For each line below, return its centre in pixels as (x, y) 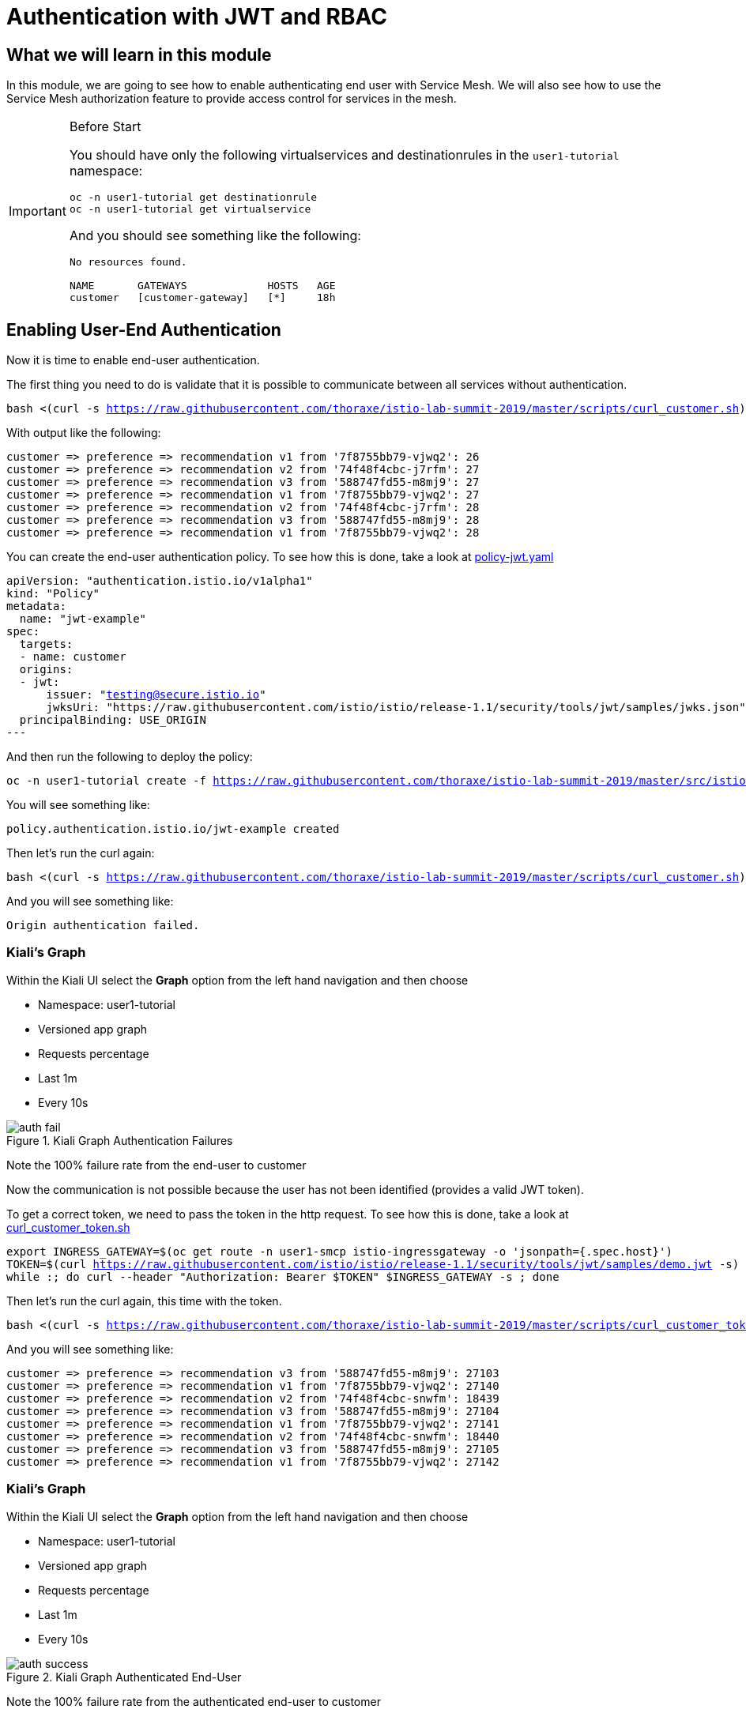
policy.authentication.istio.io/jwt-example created (173, 829)
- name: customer (73, 657)
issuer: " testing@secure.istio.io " (156, 695)
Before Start (105, 127)
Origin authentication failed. (103, 926)
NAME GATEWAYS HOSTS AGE (202, 286)
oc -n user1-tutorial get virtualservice (190, 209)
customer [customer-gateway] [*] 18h (202, 298)
